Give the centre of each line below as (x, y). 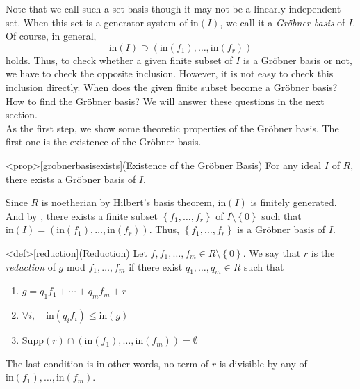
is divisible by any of (263, 363)
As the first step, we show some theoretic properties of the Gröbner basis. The (172, 128)
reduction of (31, 266)
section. (22, 114)
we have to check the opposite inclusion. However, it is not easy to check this (170, 73)
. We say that (272, 252)
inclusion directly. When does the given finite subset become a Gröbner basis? (172, 87)
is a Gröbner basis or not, (298, 59)
